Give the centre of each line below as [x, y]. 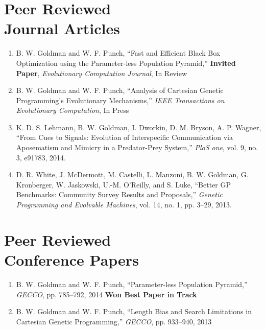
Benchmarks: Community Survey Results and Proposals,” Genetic [119, 194]
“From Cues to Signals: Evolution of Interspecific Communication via [125, 137]
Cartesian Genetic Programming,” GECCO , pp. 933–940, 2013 [114, 321]
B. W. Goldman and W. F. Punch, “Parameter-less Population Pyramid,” [132, 284]
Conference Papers [71, 260]
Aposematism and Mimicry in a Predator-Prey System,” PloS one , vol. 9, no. [137, 147]
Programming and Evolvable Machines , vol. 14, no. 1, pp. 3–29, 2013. [124, 205]
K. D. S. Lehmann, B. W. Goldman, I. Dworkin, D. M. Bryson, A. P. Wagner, [139, 127]
